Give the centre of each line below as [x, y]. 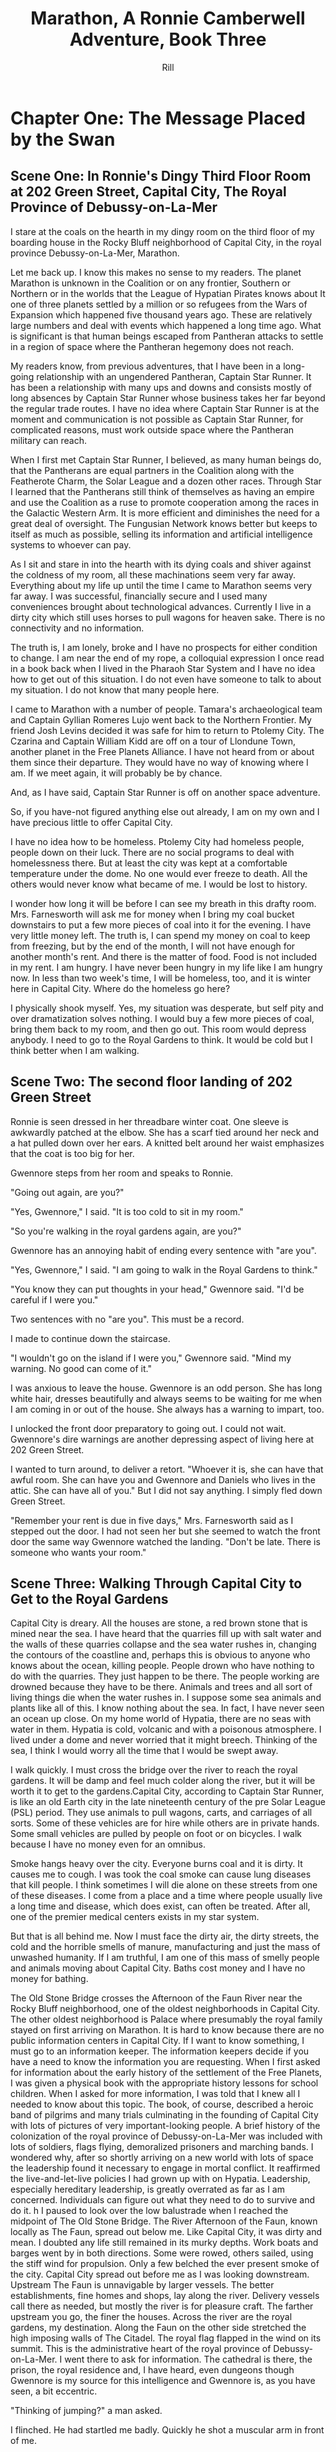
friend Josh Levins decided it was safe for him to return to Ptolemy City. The [167, 730]
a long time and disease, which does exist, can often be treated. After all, [160, 1906]
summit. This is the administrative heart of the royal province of [141, 2349]
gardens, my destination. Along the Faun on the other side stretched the [158, 2328]
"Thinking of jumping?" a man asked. [86, 2411]
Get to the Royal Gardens [89, 1598]
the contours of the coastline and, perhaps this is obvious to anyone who [160, 1655]
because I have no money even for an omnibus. [108, 1844]
